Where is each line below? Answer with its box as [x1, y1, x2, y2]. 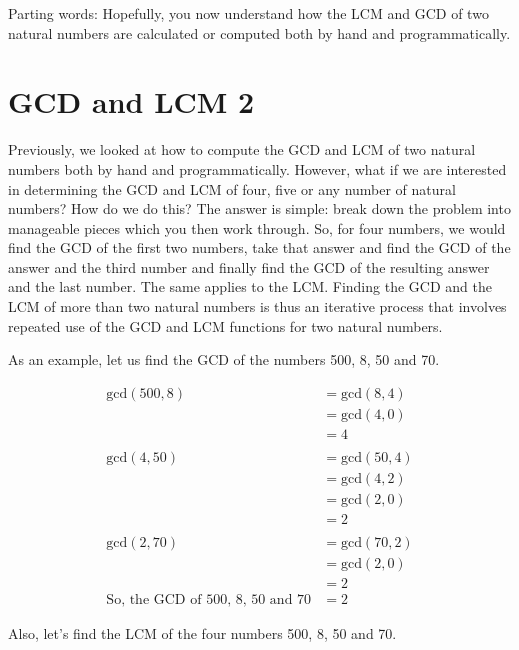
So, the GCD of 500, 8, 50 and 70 [106, 593, 312, 608]
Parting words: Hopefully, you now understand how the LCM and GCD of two [8, 3, 489, 23]
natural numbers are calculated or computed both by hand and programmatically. [8, 22, 511, 43]
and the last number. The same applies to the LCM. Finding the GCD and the [8, 276, 492, 297]
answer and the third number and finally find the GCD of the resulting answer [8, 256, 490, 277]
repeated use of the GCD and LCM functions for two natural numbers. [8, 315, 443, 336]
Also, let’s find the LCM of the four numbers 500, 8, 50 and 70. [8, 623, 397, 644]
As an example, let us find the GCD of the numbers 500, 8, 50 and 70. [8, 349, 440, 370]
